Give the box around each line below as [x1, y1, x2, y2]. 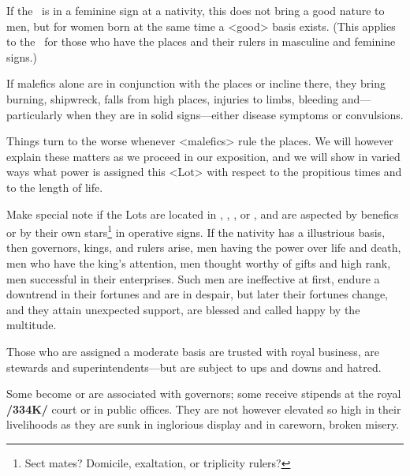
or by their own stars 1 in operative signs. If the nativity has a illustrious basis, [6, 222, 386, 240]
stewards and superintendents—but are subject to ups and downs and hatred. [6, 358, 382, 375]
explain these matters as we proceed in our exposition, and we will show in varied [6, 148, 401, 164]
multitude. [6, 317, 57, 333]
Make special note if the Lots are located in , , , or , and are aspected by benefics [6, 205, 399, 222]
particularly [6, 106, 63, 122]
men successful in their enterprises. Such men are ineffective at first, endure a [6, 270, 380, 287]
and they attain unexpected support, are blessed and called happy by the [6, 301, 360, 317]
